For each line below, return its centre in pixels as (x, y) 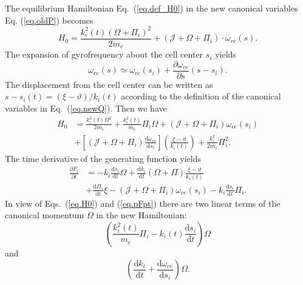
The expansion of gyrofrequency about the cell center (104, 54)
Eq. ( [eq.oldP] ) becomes (49, 20)
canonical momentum (45, 215)
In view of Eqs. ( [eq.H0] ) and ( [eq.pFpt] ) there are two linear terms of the (143, 203)
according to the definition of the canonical (201, 96)
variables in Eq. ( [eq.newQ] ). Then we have (86, 108)
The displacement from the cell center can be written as (109, 84)
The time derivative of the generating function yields (103, 158)
